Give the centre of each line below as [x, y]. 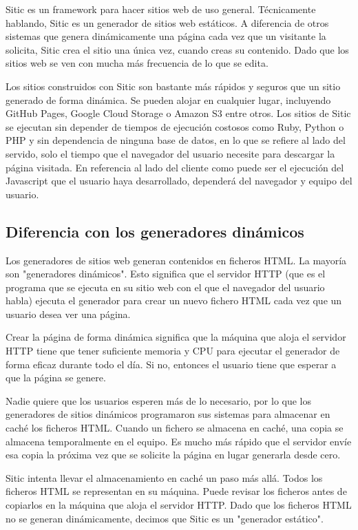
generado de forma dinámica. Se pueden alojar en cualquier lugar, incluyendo [168, 99]
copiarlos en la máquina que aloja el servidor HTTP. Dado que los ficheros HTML [179, 505]
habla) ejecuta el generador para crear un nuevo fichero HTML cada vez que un [174, 300]
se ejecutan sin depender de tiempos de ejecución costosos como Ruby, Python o [175, 126]
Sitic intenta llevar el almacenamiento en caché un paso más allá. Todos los [164, 477]
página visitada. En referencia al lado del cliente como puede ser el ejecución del [175, 167]
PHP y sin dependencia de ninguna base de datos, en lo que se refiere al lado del [176, 140]
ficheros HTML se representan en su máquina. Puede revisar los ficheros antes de [176, 491]
